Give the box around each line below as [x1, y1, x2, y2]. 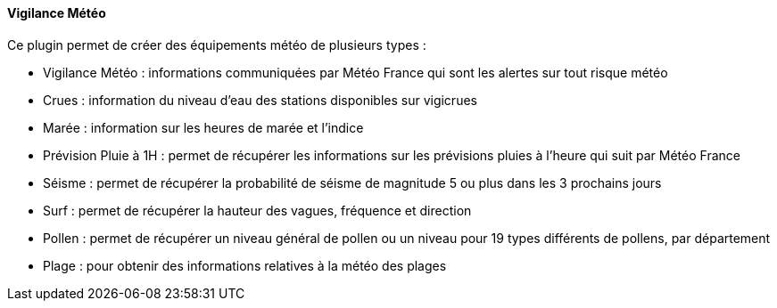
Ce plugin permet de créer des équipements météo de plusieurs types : [7, 36, 426, 53]
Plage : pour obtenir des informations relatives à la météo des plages [43, 257, 447, 273]
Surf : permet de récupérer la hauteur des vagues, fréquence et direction [43, 202, 472, 218]
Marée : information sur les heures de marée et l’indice [43, 119, 364, 135]
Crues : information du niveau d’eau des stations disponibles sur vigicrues [43, 92, 477, 108]
